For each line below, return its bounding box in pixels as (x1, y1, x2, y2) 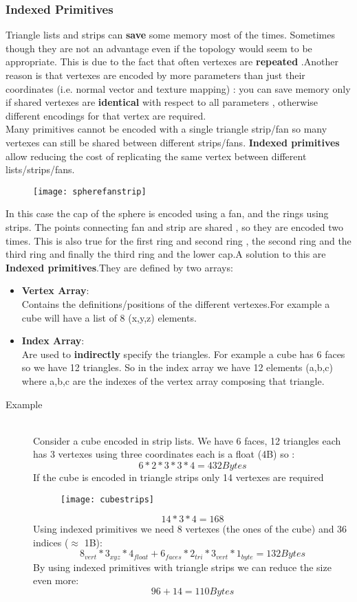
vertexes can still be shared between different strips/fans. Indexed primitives (6, 135, 340, 149)
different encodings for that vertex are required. (6, 108, 206, 122)
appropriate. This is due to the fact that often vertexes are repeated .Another (6, 54, 338, 69)
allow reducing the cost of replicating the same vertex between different (6, 148, 307, 163)
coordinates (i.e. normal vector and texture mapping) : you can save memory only (6, 81, 351, 96)
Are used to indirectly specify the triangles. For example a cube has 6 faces (21, 346, 345, 361)
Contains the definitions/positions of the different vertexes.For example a (21, 296, 330, 311)
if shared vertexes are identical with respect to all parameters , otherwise (6, 95, 318, 109)
